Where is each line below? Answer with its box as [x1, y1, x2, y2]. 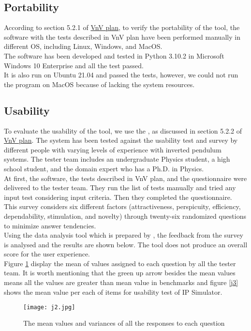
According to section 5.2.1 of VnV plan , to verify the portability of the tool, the [4, 22, 240, 32]
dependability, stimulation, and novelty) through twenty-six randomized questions [4, 211, 246, 221]
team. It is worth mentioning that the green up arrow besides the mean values [4, 268, 236, 278]
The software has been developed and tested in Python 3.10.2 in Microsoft [4, 50, 224, 60]
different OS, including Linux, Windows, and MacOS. [4, 41, 162, 51]
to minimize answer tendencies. [4, 220, 96, 230]
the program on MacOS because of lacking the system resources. [4, 79, 195, 89]
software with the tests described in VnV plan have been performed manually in [4, 31, 240, 42]
